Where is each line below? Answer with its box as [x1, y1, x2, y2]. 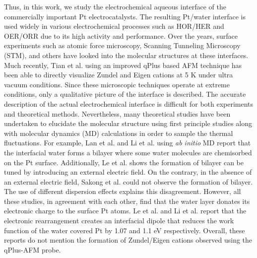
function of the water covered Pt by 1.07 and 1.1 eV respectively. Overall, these [4, 225, 245, 235]
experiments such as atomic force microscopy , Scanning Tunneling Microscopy [4, 40, 241, 51]
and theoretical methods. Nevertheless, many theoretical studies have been [4, 108, 231, 119]
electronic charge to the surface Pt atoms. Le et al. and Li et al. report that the [4, 205, 247, 216]
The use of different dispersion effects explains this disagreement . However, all [4, 186, 241, 196]
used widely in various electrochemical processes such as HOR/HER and [4, 21, 224, 31]
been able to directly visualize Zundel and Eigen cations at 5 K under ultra [4, 69, 233, 80]
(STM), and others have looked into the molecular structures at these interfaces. [4, 50, 249, 60]
